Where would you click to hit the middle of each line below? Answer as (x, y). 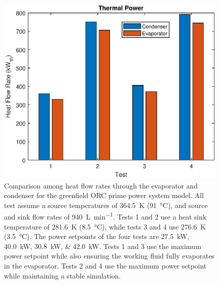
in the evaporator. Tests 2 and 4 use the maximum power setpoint (105, 266)
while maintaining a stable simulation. (62, 275)
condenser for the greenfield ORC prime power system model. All (104, 195)
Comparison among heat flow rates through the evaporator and (101, 185)
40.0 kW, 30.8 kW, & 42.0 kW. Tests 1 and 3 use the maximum (103, 246)
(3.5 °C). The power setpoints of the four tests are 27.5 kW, (97, 236)
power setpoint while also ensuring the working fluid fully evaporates (109, 256)
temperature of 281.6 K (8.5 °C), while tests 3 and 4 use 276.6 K (105, 226)
